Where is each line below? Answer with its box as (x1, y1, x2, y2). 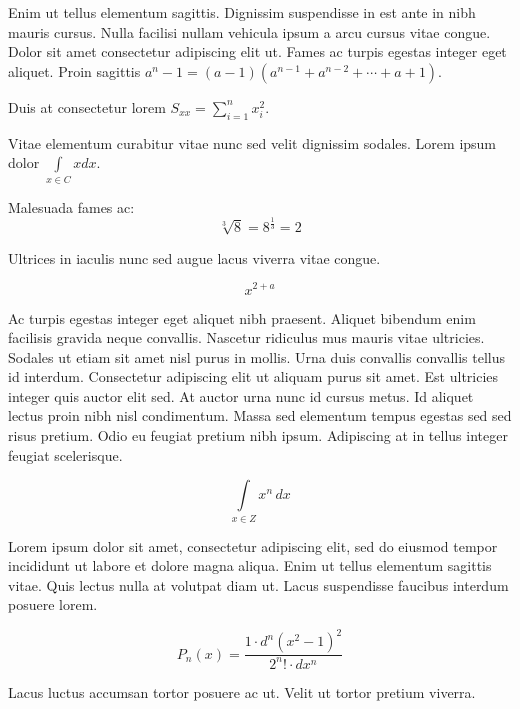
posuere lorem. (8, 594, 98, 615)
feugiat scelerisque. (8, 444, 123, 465)
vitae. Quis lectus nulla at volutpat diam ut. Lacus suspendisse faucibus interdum (8, 574, 509, 595)
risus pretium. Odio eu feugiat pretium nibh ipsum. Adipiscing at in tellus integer (8, 425, 508, 446)
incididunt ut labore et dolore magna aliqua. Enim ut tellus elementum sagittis (8, 555, 492, 576)
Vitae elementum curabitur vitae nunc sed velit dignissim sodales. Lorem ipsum (8, 132, 497, 153)
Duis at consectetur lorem (8, 96, 166, 117)
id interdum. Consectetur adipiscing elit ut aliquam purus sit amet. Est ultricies (8, 366, 499, 387)
